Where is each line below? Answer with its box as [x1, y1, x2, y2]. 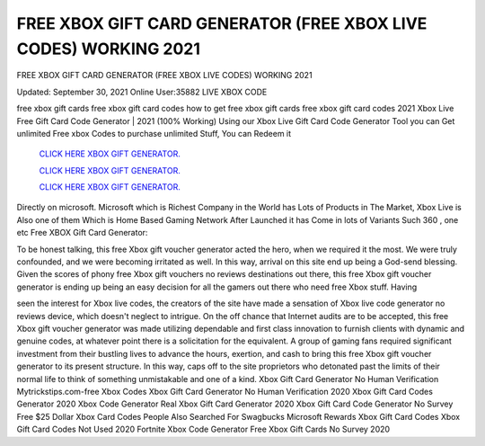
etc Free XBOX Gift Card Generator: [16, 227, 148, 238]
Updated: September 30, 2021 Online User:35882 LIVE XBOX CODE [16, 86, 268, 97]
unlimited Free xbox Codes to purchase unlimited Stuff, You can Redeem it [16, 128, 292, 138]
